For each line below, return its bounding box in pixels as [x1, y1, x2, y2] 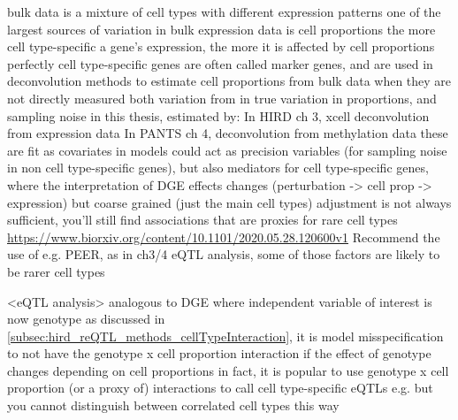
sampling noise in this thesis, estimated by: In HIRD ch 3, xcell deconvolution [7, 106, 430, 125]
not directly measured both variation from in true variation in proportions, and [7, 88, 437, 107]
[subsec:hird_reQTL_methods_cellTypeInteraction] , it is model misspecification [7, 326, 444, 345]
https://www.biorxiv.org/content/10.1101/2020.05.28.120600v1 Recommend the [7, 227, 440, 246]
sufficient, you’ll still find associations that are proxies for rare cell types [7, 210, 398, 229]
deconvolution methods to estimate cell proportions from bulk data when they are [7, 72, 452, 90]
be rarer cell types [7, 262, 105, 280]
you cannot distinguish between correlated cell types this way [7, 396, 340, 415]
